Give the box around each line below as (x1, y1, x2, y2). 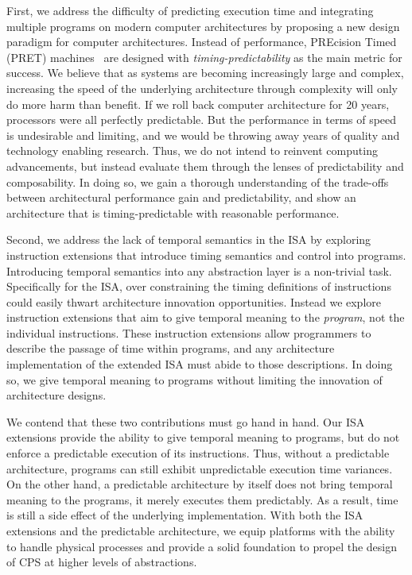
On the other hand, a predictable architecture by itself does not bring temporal (6, 476, 393, 492)
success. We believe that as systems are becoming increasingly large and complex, (6, 64, 404, 81)
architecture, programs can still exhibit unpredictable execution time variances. (6, 460, 393, 477)
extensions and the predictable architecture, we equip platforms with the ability (6, 523, 395, 538)
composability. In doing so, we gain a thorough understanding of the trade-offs (6, 173, 389, 190)
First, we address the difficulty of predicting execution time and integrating (6, 2, 374, 18)
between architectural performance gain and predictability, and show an (6, 189, 356, 206)
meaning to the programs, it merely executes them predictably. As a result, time (6, 491, 398, 507)
